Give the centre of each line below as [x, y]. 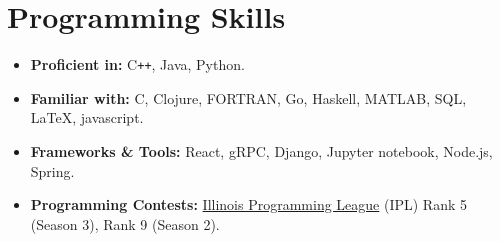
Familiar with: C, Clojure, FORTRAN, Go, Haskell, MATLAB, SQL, [248, 97]
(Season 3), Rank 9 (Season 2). [125, 223]
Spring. [52, 170]
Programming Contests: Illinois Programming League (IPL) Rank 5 [249, 204]
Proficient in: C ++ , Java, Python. [137, 64]
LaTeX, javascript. [87, 117]
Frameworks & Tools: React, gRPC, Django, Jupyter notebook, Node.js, [261, 150]
